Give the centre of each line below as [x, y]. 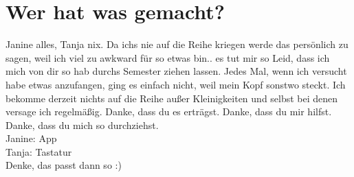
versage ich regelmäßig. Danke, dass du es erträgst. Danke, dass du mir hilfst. [169, 111]
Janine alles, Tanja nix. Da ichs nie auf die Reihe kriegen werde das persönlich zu [177, 44]
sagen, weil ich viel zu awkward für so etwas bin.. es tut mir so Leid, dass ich [168, 57]
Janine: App [31, 138]
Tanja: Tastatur [39, 151]
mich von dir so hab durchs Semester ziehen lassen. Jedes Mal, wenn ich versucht [176, 71]
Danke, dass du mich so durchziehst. [82, 125]
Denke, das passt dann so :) [64, 165]
